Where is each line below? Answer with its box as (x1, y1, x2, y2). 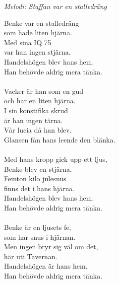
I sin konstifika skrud (4, 105, 68, 115)
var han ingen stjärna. (4, 47, 71, 57)
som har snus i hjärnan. (4, 231, 76, 242)
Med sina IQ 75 (4, 37, 51, 47)
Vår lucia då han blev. (4, 125, 72, 135)
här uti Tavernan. (4, 251, 58, 261)
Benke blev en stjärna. (4, 163, 72, 174)
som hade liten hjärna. (4, 27, 72, 38)
